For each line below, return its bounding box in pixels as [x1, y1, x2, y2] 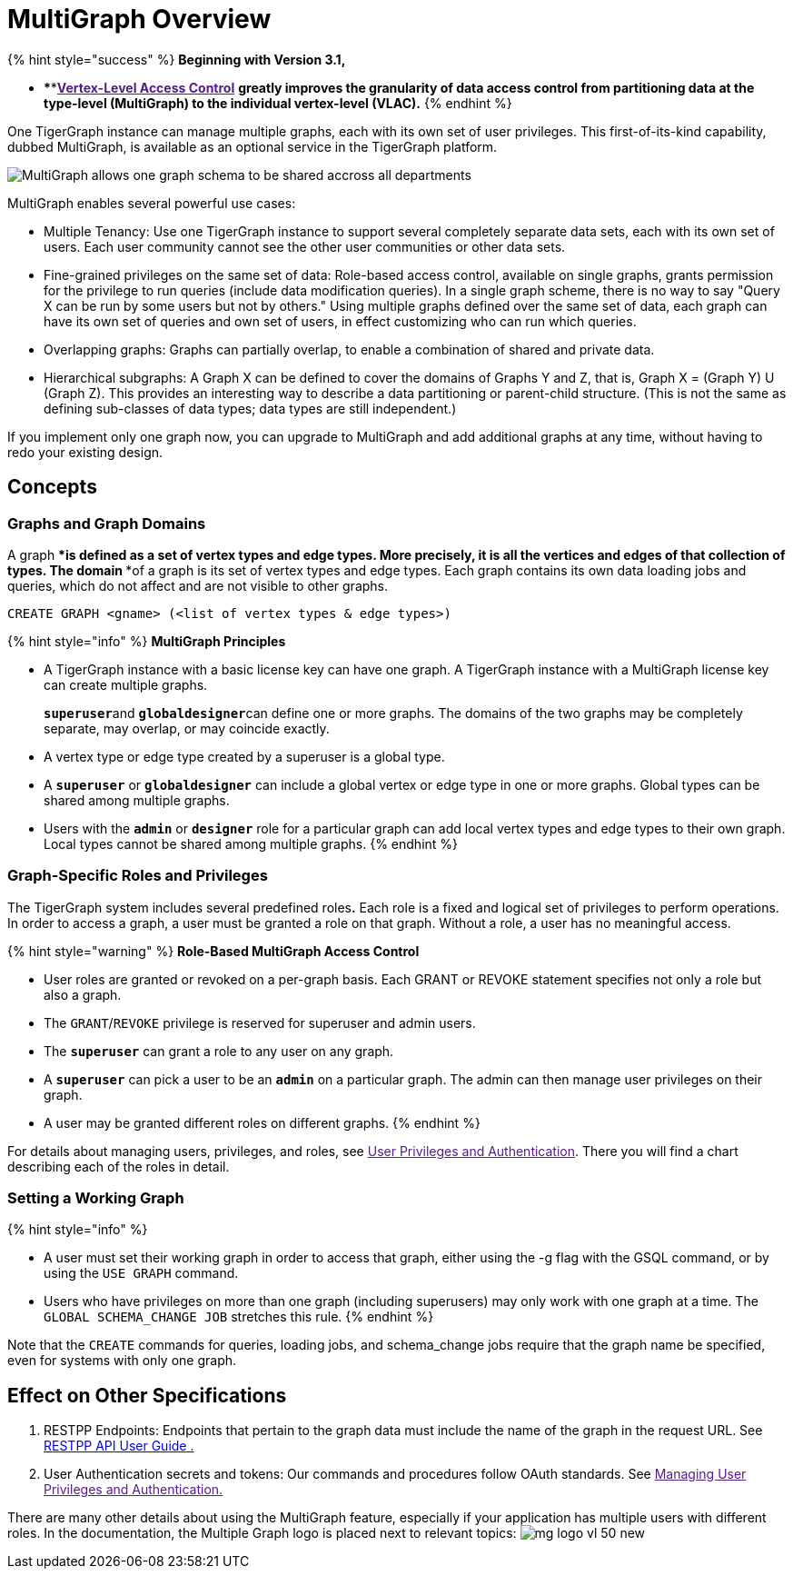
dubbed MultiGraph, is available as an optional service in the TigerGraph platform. [7, 138, 498, 155]
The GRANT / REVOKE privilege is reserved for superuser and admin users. [44, 1014, 476, 1031]
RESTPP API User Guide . [44, 1438, 194, 1454]
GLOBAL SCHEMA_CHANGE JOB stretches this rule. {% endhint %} [44, 1309, 434, 1325]
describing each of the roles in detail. [7, 1158, 230, 1174]
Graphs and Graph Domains [7, 514, 206, 533]
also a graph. [44, 986, 122, 1002]
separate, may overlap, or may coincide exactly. [44, 720, 330, 736]
